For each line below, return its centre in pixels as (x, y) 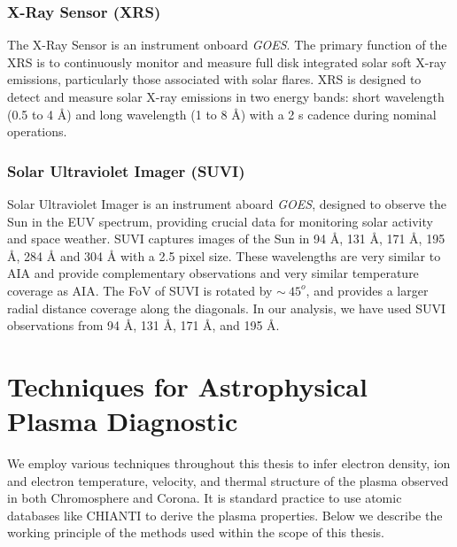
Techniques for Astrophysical (187, 385)
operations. (37, 131)
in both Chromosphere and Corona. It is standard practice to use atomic (205, 498)
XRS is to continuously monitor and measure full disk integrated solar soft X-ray (227, 62)
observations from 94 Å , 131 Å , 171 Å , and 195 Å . (143, 325)
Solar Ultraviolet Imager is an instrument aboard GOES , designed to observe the (227, 204)
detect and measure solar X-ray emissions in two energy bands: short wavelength (226, 96)
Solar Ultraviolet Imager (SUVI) (126, 170)
